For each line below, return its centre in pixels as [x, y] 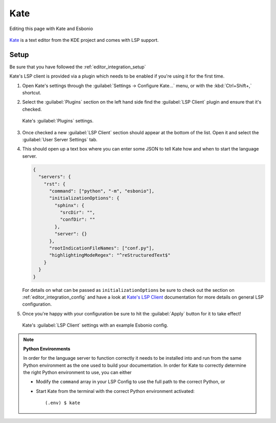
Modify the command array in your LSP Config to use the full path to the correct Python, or [131, 382]
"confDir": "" [77, 220]
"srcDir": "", [77, 213]
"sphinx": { [69, 205]
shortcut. [32, 93]
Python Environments [47, 349]
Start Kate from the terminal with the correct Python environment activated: [116, 391]
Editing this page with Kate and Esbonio [51, 29]
